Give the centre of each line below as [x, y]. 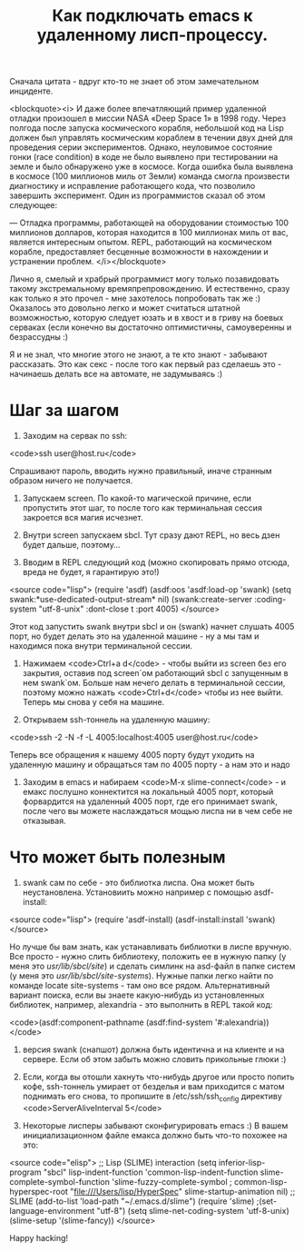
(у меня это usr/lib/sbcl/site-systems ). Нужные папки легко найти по [142, 976]
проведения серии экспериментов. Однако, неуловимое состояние [141, 147]
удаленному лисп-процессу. [152, 35]
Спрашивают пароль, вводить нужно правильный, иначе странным [141, 471]
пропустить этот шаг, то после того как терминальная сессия [142, 508]
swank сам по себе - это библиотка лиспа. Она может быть [138, 883]
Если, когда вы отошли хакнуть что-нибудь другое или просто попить [158, 1077]
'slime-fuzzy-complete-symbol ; [172, 1181]
